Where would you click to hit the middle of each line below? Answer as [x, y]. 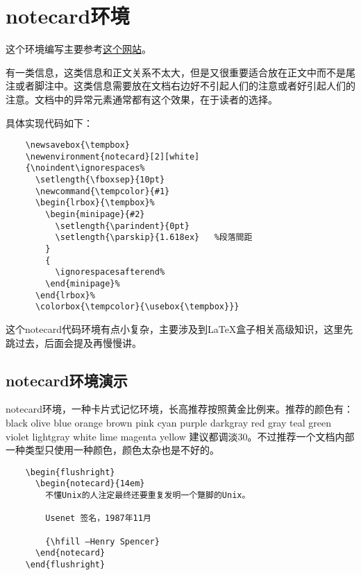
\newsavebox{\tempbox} [77, 145]
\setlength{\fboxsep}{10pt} [100, 180]
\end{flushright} [65, 564]
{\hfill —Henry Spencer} [102, 541]
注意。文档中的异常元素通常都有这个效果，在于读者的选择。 [142, 99]
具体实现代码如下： [49, 122]
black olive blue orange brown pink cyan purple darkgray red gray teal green [168, 422]
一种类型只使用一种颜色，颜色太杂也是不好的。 [112, 450]
